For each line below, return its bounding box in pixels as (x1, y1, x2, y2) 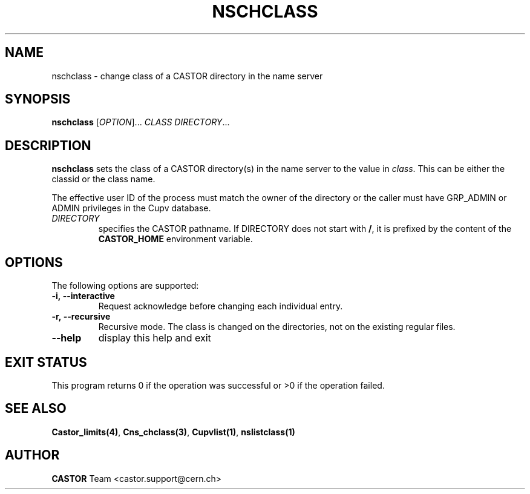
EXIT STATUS (5, 354, 87, 370)
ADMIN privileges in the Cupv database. (51, 203, 211, 214)
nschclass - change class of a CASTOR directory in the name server (51, 70, 323, 81)
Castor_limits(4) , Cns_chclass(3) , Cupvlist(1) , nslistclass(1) (51, 426, 295, 437)
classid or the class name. (51, 174, 155, 185)
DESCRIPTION (5, 137, 91, 153)
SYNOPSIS (5, 91, 71, 107)
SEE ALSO (5, 401, 67, 417)
